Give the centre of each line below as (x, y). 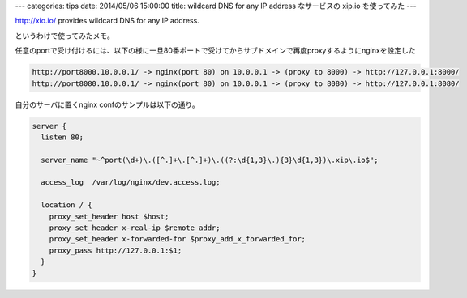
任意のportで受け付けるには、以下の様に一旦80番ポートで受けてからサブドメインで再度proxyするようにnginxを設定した (215, 51)
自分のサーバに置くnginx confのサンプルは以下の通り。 (107, 104)
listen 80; (62, 137)
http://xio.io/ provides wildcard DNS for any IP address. (107, 21)
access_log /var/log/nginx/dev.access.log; (131, 183)
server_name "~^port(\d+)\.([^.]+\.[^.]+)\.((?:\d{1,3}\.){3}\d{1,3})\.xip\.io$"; (210, 160)
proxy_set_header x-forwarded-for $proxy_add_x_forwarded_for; (178, 239)
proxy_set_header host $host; (109, 216)
